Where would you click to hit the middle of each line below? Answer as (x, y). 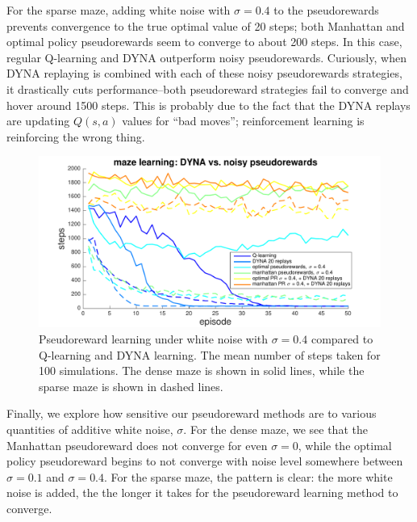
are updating (38, 121)
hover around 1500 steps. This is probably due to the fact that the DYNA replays (208, 105)
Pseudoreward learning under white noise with (154, 338)
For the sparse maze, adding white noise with (119, 10)
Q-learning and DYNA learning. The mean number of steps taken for (210, 354)
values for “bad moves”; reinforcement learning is (243, 121)
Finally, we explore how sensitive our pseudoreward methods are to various (192, 413)
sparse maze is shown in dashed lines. (131, 386)
